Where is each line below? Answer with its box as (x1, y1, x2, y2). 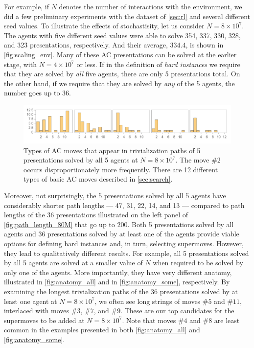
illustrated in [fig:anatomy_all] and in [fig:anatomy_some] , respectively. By (4, 277, 230, 287)
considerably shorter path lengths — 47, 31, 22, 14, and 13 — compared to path (4, 200, 245, 210)
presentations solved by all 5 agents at (23, 155, 138, 165)
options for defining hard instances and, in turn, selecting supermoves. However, (4, 238, 244, 248)
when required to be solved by (153, 257, 243, 268)
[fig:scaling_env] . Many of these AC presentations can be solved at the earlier (4, 49, 237, 59)
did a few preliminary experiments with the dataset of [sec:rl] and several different (4, 11, 250, 21)
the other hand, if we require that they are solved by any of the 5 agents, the (4, 78, 235, 88)
